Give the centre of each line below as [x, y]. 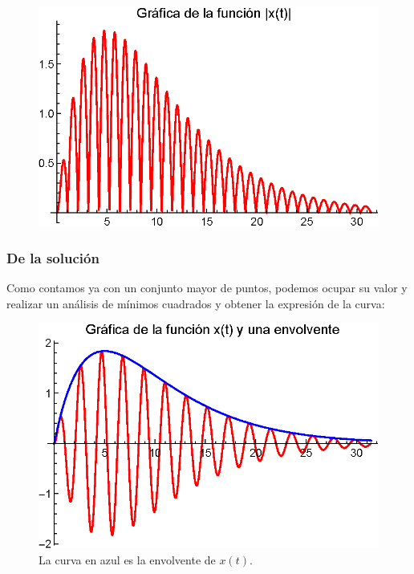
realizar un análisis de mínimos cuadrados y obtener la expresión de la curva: [196, 303]
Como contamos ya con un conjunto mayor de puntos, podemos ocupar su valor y [207, 288]
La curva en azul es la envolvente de [127, 559]
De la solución [53, 257]
